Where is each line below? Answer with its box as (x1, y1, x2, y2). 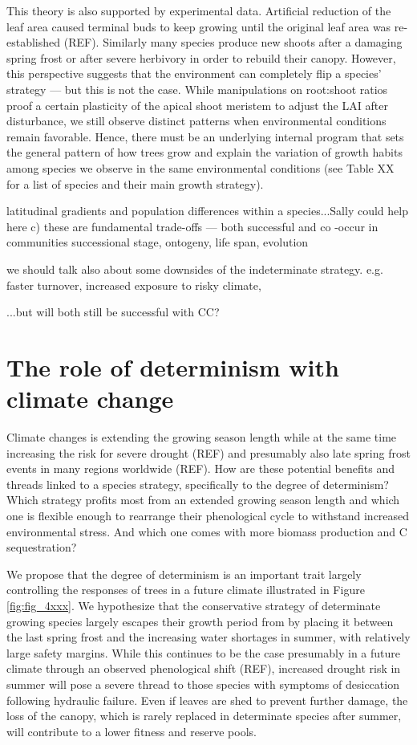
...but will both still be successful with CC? (6, 303, 220, 320)
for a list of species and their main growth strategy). (6, 175, 264, 192)
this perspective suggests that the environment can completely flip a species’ (6, 65, 382, 82)
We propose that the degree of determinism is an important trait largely (6, 565, 362, 582)
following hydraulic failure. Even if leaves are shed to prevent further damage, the (6, 691, 408, 708)
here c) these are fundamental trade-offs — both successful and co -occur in (6, 218, 379, 234)
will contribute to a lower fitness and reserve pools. (6, 723, 257, 739)
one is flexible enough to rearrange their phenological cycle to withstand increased (6, 507, 410, 523)
